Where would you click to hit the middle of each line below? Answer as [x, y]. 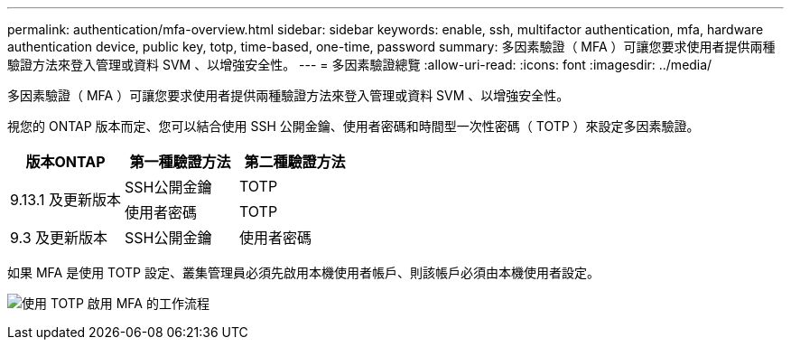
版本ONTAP [65, 162]
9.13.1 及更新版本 [66, 200]
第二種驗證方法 [295, 162]
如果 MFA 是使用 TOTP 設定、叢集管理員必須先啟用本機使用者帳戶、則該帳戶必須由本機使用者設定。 [303, 272]
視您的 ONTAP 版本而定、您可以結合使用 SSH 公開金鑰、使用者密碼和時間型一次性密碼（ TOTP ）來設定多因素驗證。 [354, 126]
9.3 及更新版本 [59, 238]
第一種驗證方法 [180, 162]
